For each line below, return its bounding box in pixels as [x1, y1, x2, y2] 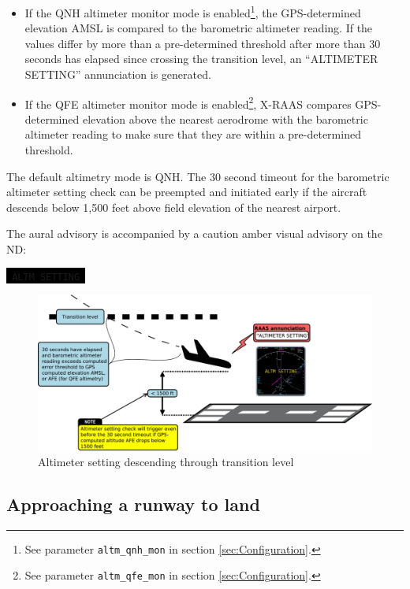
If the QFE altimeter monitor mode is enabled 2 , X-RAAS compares [24, 93, 352, 112]
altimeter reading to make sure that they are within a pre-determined [24, 126, 361, 143]
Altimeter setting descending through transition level [38, 453, 294, 469]
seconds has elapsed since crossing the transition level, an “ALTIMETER [24, 50, 378, 67]
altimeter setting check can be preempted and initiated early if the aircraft [6, 183, 367, 200]
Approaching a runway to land [6, 491, 260, 516]
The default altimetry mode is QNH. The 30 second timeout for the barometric [6, 168, 389, 184]
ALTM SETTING [12, 271, 80, 283]
